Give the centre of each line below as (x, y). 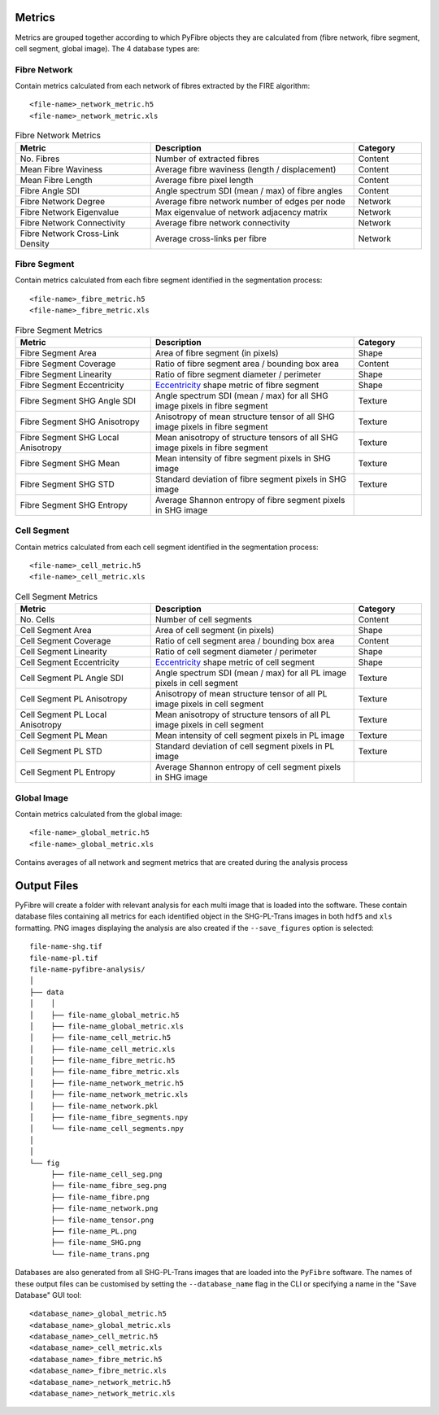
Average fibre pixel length (204, 180)
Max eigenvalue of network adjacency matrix (241, 212)
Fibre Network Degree (63, 201)
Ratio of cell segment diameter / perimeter (236, 652)
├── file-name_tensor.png (102, 1220)
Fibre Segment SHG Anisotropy (80, 421)
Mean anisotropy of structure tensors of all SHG (247, 437)
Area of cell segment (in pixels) (215, 631)
